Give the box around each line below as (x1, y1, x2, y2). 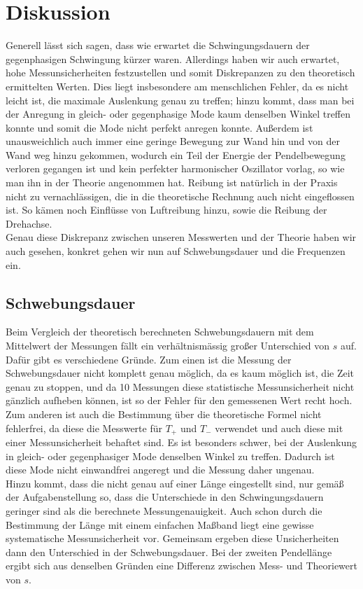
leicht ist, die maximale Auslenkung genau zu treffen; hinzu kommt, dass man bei (6, 92, 355, 107)
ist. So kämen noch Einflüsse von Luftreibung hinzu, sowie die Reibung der (6, 202, 327, 217)
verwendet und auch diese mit (215, 420, 343, 435)
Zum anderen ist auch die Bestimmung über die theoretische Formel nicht (6, 406, 322, 421)
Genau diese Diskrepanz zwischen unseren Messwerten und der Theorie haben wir (6, 230, 357, 244)
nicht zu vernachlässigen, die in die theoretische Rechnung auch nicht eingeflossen (6, 188, 355, 203)
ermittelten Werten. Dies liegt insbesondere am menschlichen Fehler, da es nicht (6, 78, 349, 93)
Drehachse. (6, 216, 52, 230)
